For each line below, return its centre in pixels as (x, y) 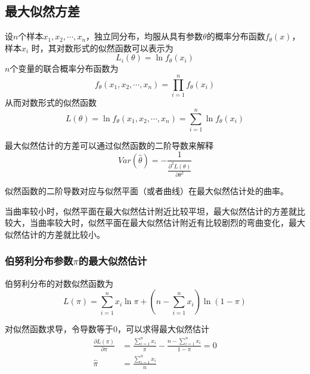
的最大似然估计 (113, 261)
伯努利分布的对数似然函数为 (59, 283)
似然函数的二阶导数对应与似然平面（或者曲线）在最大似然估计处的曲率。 (147, 191)
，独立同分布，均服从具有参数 (145, 36)
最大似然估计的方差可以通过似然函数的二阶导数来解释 (109, 145)
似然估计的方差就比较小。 (55, 234)
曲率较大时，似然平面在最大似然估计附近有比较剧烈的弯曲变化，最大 (171, 223)
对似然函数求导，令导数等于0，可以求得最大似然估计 (107, 329)
